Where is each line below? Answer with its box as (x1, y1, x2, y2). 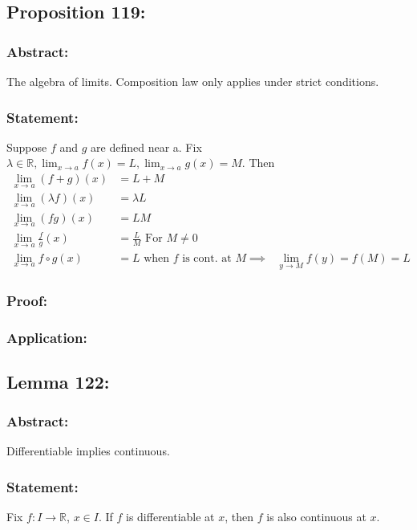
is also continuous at (266, 508, 366, 525)
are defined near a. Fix (91, 138, 202, 155)
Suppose (6, 138, 47, 155)
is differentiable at (126, 508, 215, 525)
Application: (6, 327, 87, 347)
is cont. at (182, 252, 232, 264)
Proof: (6, 290, 47, 310)
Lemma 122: (6, 369, 110, 393)
